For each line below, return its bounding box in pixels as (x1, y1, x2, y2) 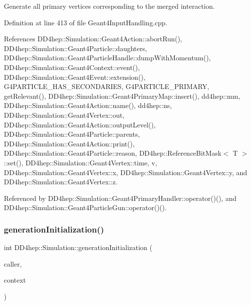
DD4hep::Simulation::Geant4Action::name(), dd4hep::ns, (4, 100, 172, 110)
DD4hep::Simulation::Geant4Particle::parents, (4, 129, 140, 139)
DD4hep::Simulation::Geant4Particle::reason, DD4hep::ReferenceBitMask (4, 148, 222, 158)
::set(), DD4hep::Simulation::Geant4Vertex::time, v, (4, 157, 157, 167)
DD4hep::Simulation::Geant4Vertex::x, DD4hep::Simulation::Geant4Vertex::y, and (4, 167, 248, 177)
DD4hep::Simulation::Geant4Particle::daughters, (4, 43, 147, 53)
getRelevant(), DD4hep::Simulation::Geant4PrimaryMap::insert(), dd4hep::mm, (4, 90, 240, 101)
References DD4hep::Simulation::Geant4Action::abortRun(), (4, 34, 182, 44)
